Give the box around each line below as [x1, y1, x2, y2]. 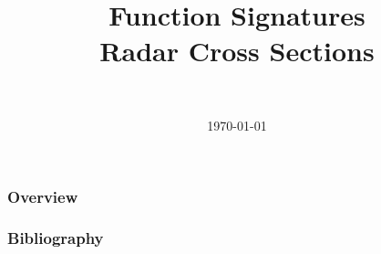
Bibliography [7, 227, 104, 249]
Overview [7, 185, 78, 207]
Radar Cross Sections [99, 32, 375, 69]
